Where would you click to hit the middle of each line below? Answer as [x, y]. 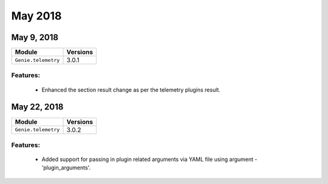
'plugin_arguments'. [66, 168]
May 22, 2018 [37, 107]
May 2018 [36, 16]
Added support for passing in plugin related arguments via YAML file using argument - [149, 159]
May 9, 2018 [35, 37]
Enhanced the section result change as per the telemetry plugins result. [131, 90]
